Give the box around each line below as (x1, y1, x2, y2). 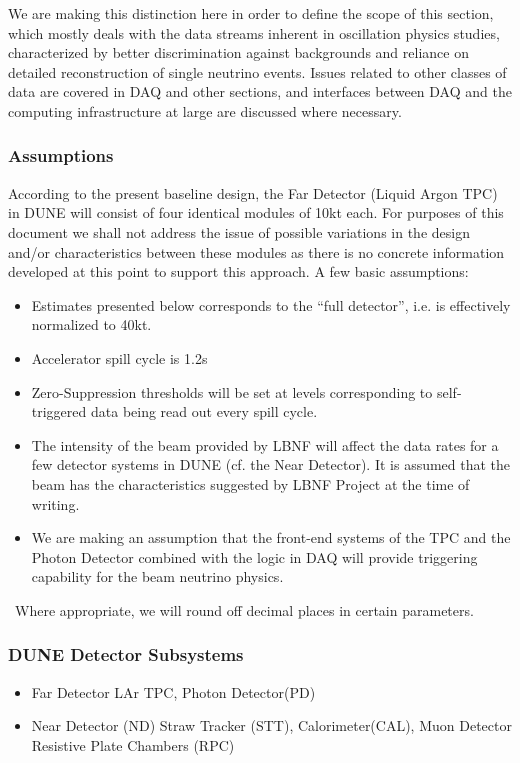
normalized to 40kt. (31, 314, 152, 335)
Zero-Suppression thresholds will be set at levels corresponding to (31, 381, 433, 402)
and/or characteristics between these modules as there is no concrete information (8, 241, 505, 262)
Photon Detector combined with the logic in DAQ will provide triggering (31, 546, 478, 567)
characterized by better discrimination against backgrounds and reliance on (8, 42, 469, 63)
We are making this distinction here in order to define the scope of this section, (8, 3, 494, 23)
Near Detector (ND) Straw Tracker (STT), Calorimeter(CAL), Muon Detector (31, 715, 512, 736)
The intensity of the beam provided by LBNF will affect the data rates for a (31, 434, 499, 455)
